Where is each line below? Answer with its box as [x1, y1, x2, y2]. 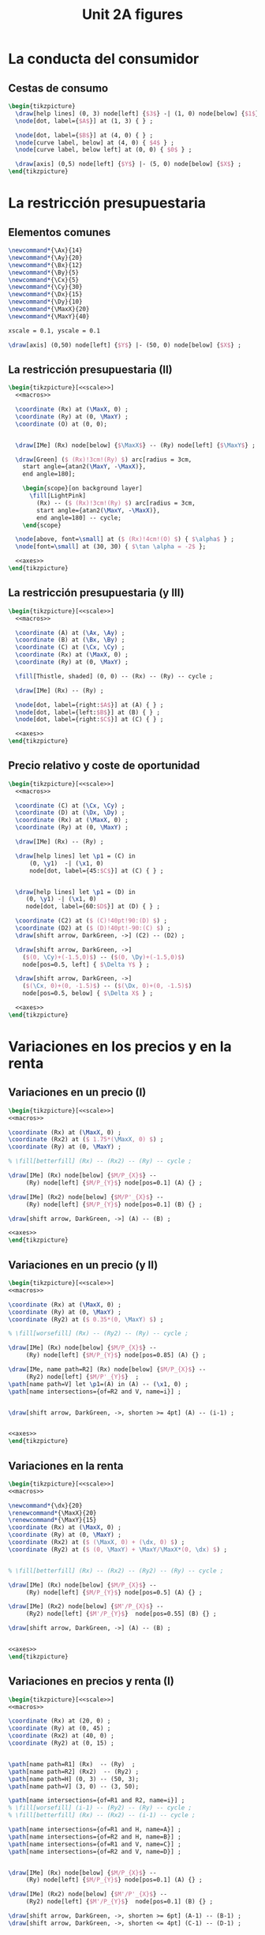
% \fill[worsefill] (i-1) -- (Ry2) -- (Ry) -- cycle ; [8, 1804, 192, 1812]
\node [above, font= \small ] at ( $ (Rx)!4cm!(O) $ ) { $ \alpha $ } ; [15, 535, 235, 543]
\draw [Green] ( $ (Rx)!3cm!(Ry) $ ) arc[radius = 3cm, [15, 456, 192, 464]
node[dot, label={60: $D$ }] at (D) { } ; [25, 903, 160, 911]
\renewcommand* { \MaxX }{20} [8, 1509, 97, 1517]
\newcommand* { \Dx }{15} [8, 291, 83, 299]
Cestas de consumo [8, 81, 109, 95]
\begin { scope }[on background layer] [22, 484, 144, 493]
